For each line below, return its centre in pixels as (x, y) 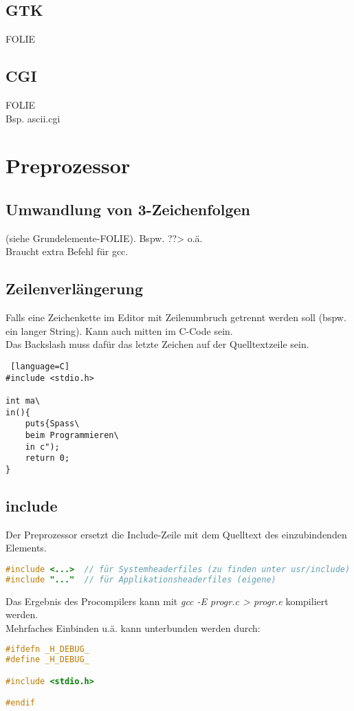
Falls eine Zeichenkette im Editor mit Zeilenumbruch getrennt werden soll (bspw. (176, 317)
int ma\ (23, 401)
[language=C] (40, 366)
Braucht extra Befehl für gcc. (67, 251)
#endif (20, 703)
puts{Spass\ (52, 424)
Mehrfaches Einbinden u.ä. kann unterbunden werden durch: (133, 627)
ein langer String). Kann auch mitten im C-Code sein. (119, 330)
